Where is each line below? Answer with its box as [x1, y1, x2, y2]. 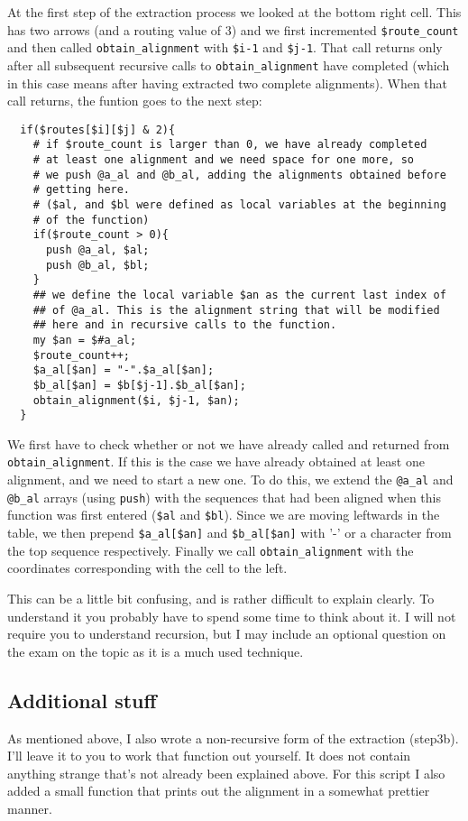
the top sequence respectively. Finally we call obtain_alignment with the [7, 540, 414, 559]
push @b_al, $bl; [45, 258, 150, 272]
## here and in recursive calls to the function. [32, 318, 337, 332]
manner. [7, 798, 52, 817]
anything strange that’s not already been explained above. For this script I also [7, 763, 445, 782]
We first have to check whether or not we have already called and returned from [7, 434, 450, 453]
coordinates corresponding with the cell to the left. [7, 558, 288, 577]
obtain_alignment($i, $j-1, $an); [32, 393, 240, 407]
